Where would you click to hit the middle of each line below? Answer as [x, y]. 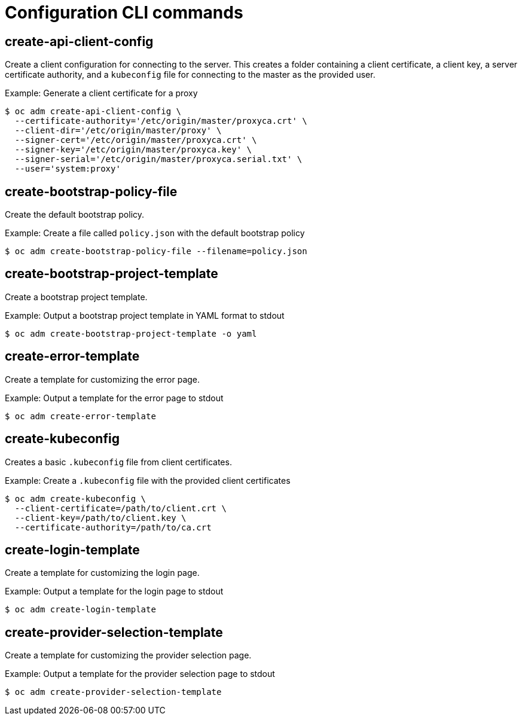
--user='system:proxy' [68, 169]
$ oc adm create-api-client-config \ [93, 112]
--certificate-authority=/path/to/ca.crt [113, 527]
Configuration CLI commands [124, 13]
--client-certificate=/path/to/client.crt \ [120, 508]
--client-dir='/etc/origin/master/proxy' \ [118, 131]
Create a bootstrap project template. [76, 297]
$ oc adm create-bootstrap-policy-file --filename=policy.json [156, 251]
